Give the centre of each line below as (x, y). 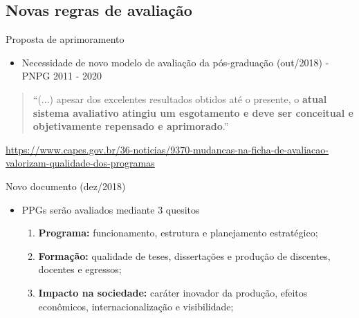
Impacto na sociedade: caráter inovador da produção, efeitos (173, 292)
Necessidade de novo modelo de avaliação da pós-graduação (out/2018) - (175, 62)
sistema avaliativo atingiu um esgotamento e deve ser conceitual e (193, 112)
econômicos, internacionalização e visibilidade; (136, 306)
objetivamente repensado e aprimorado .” (131, 126)
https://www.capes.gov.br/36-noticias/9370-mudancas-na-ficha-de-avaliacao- (167, 149)
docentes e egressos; (80, 269)
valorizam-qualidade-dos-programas (80, 163)
